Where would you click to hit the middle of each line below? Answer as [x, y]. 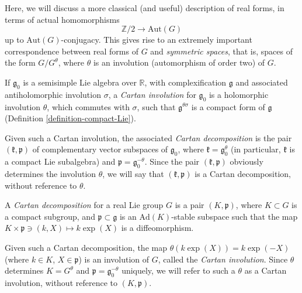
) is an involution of [114, 259]
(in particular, [256, 149]
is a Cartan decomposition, [243, 173]
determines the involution [51, 173]
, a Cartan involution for [152, 94]
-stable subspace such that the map [235, 216]
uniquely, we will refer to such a [178, 270]
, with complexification [185, 82]
